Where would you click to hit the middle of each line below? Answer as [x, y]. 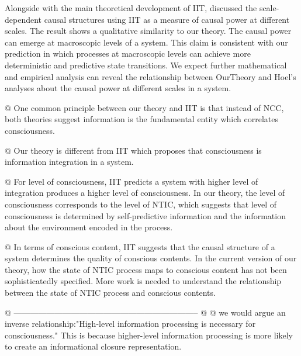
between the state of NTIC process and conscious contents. [110, 293]
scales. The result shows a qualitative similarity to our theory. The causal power [148, 31]
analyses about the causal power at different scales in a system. [118, 88]
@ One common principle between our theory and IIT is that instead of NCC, [144, 107]
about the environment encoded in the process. [89, 227]
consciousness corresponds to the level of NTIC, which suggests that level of [141, 204]
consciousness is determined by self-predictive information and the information [145, 215]
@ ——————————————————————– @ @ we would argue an [145, 312]
